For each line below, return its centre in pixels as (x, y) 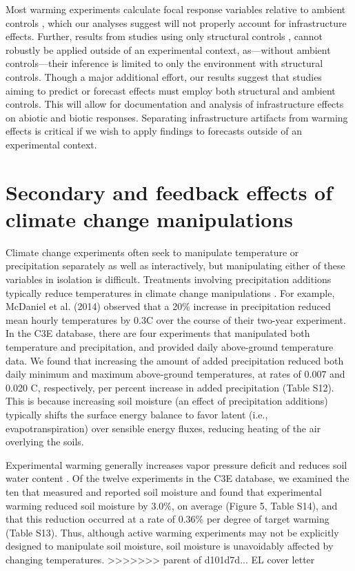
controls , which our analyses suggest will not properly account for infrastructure (176, 22)
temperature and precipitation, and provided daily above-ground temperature (170, 347)
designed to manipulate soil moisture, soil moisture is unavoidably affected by (170, 546)
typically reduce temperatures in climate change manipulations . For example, (170, 292)
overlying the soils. (45, 442)
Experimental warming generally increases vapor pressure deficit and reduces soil (176, 464)
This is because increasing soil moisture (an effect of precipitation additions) (167, 401)
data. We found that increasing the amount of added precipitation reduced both (175, 360)
